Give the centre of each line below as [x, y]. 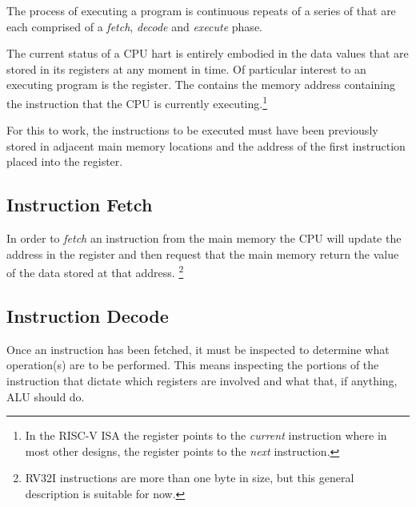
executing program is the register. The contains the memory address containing [201, 84]
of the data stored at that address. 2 [95, 272]
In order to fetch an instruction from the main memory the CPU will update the [204, 238]
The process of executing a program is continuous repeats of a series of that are [201, 10]
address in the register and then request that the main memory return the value [203, 254]
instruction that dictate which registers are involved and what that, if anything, [202, 381]
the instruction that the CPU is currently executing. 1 [137, 102]
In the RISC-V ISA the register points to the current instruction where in [206, 435]
